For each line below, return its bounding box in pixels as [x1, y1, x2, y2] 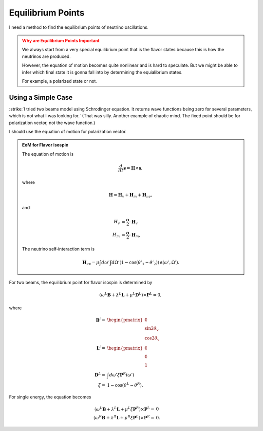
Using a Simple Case [9, 93, 73, 102]
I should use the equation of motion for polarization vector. [9, 128, 127, 134]
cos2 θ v [144, 336, 160, 342]
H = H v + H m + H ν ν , [109, 192, 152, 199]
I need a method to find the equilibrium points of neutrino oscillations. [9, 24, 149, 30]
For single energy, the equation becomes [9, 394, 92, 400]
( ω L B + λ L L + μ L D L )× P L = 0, [99, 291, 162, 298]
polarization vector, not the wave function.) [9, 120, 95, 126]
